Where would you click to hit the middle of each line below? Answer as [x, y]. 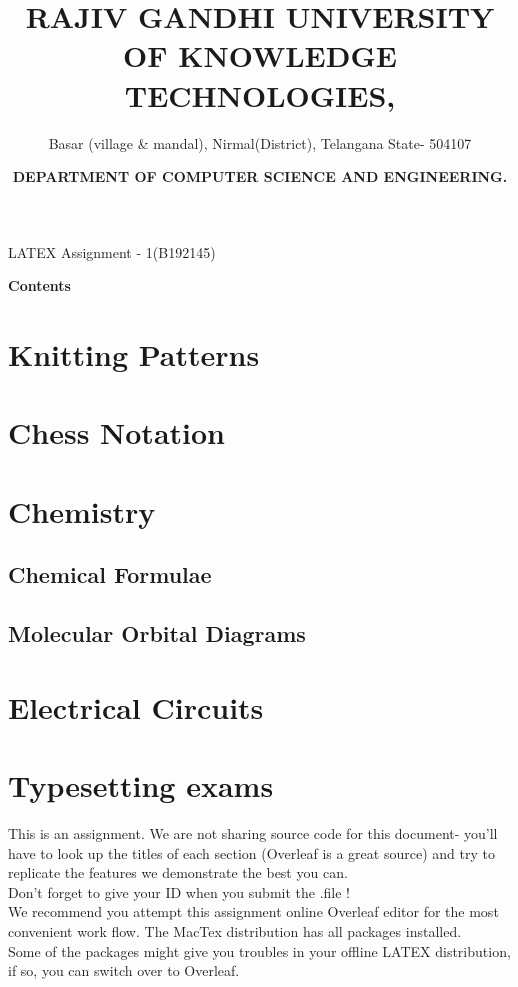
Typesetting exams [141, 785]
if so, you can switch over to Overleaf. [124, 970]
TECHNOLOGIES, [260, 94]
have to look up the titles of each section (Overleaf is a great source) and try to [251, 852]
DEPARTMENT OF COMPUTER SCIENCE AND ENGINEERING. [260, 176]
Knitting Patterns [134, 354]
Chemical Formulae [110, 574]
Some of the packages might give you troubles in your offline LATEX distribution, [259, 950]
